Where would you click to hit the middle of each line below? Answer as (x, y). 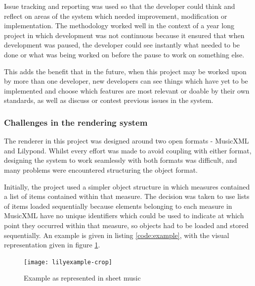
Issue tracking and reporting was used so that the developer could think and (120, 6)
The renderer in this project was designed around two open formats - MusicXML (127, 141)
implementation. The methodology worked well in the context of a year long (119, 25)
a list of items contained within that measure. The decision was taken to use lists (127, 196)
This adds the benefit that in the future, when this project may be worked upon (125, 71)
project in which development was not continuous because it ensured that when (124, 35)
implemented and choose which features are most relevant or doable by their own (127, 90)
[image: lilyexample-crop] (68, 262)
